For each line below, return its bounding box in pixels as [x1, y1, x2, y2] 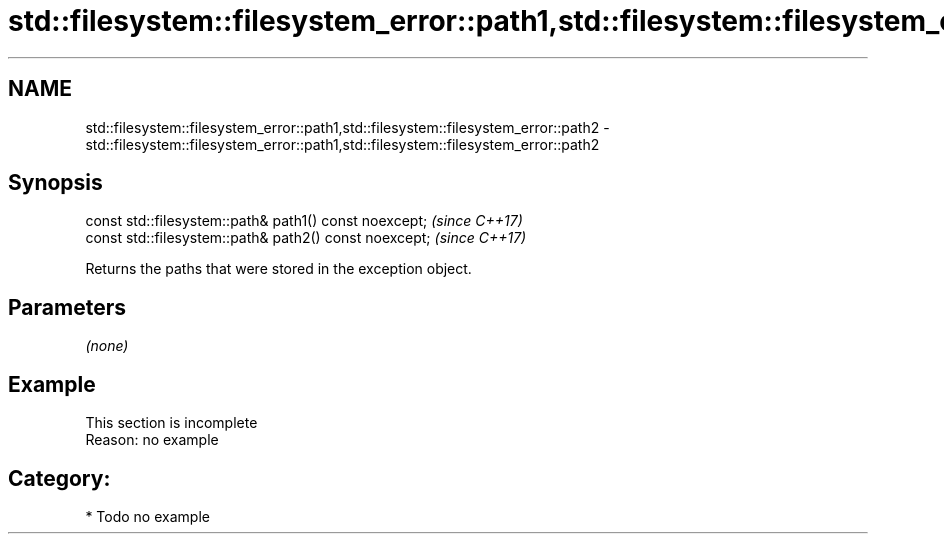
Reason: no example [85, 431, 219, 449]
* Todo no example [85, 507, 210, 525]
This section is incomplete [85, 414, 258, 432]
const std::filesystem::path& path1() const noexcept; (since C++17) [85, 212, 523, 230]
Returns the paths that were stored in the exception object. [85, 260, 472, 278]
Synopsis [8, 170, 103, 196]
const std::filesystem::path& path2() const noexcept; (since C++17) [85, 229, 527, 247]
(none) [85, 337, 129, 355]
